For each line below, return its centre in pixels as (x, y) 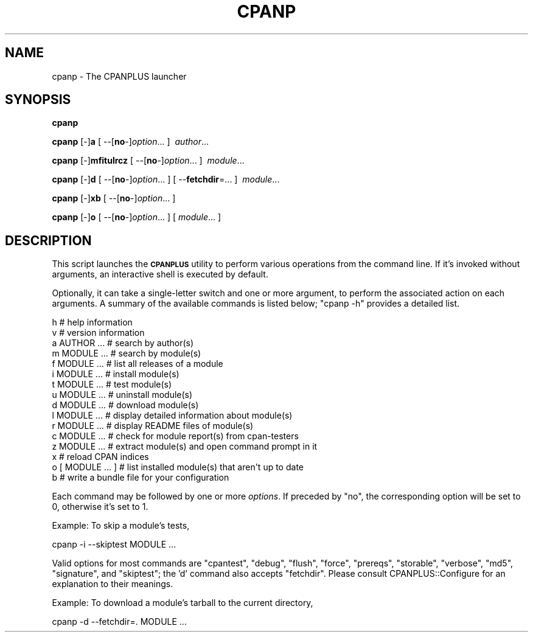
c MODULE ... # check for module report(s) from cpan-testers (175, 436)
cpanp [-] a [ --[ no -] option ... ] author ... (131, 142)
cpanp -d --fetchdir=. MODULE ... (119, 622)
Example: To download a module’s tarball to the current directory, (183, 603)
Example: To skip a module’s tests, (121, 526)
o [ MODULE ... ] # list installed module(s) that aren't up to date (178, 467)
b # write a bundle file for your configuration (141, 478)
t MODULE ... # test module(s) (112, 385)
